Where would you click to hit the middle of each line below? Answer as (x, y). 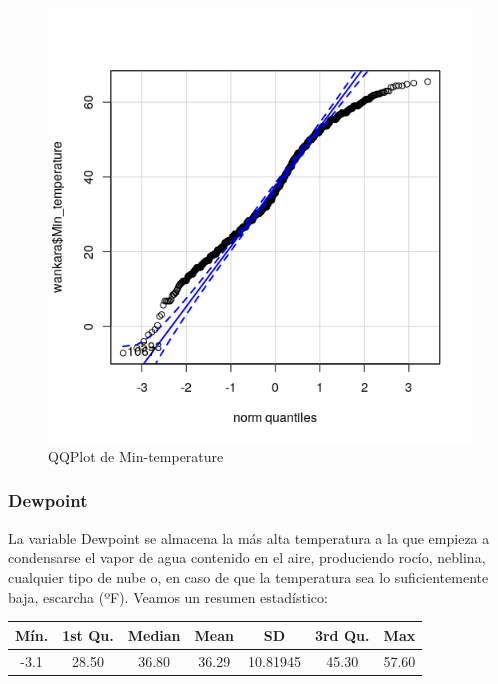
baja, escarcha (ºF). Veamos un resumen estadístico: (168, 596)
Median (154, 634)
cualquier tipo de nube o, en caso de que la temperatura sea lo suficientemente (248, 576)
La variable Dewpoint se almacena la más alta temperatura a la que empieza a (249, 537)
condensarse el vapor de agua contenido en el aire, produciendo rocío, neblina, (247, 557)
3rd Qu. (342, 634)
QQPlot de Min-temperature (136, 455)
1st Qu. (88, 634)
